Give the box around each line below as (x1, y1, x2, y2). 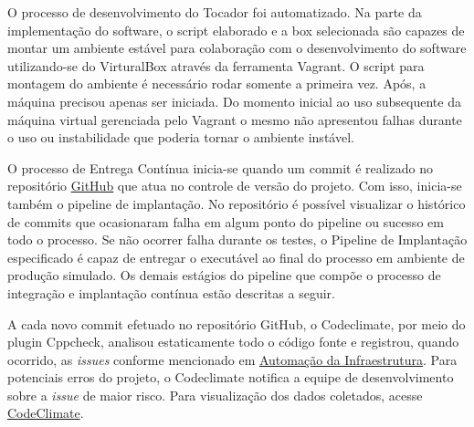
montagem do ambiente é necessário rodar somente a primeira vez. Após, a (7, 74, 427, 93)
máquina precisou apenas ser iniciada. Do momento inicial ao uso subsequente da (7, 91, 461, 110)
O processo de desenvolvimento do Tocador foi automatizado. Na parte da (7, 3, 422, 21)
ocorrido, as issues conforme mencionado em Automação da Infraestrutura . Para (7, 349, 458, 369)
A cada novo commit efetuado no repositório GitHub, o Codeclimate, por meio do (7, 314, 466, 333)
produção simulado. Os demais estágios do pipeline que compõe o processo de (7, 266, 441, 285)
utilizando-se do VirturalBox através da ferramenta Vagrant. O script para (7, 56, 425, 75)
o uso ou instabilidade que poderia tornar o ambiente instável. (7, 128, 354, 147)
